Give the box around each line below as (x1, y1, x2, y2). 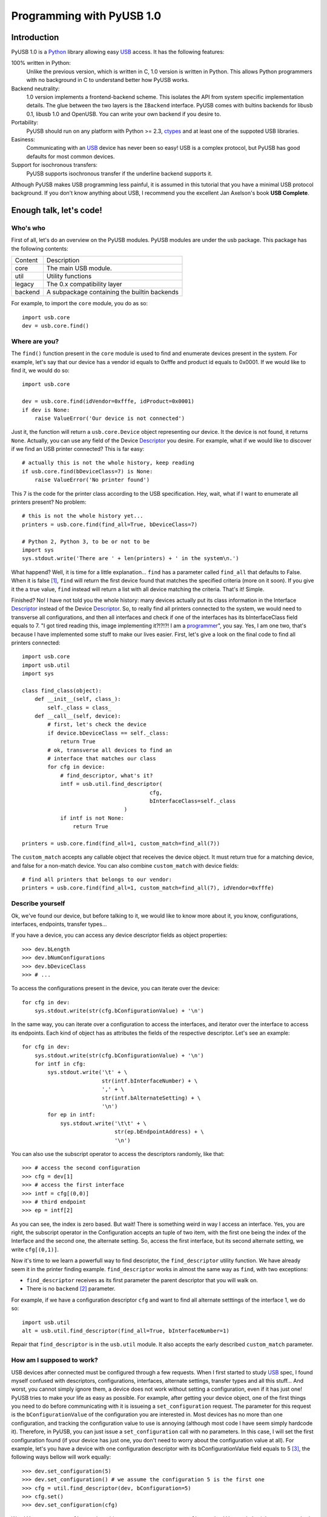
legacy (15, 280, 35, 288)
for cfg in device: (47, 763, 105, 771)
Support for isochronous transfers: (11, 161, 98, 169)
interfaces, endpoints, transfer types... (11, 920, 107, 928)
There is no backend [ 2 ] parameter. (26, 1285, 116, 1292)
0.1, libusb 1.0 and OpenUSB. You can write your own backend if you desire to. (26, 110, 221, 118)
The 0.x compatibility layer (46, 280, 122, 288)
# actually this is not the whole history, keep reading (22, 459, 195, 467)
